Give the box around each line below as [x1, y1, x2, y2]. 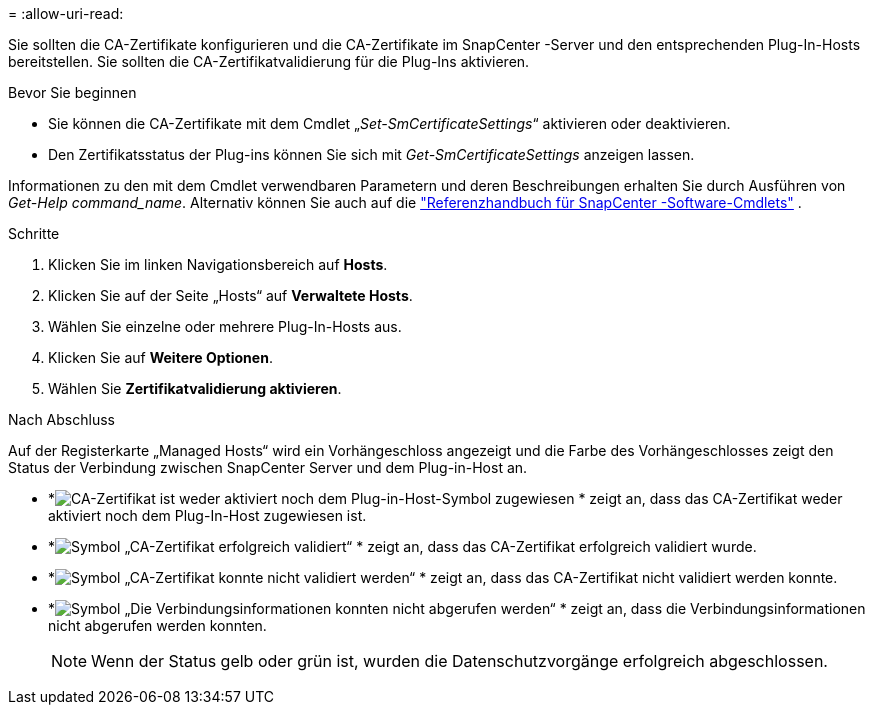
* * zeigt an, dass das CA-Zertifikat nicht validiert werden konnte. [48, 569, 838, 586]
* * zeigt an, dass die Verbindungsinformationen [48, 600, 866, 617]
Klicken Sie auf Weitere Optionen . [48, 349, 273, 366]
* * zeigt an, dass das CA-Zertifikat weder [48, 490, 843, 507]
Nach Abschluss [8, 411, 115, 428]
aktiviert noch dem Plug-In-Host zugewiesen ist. [48, 507, 367, 524]
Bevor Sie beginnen [8, 84, 137, 101]
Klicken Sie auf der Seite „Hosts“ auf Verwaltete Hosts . [48, 287, 413, 304]
